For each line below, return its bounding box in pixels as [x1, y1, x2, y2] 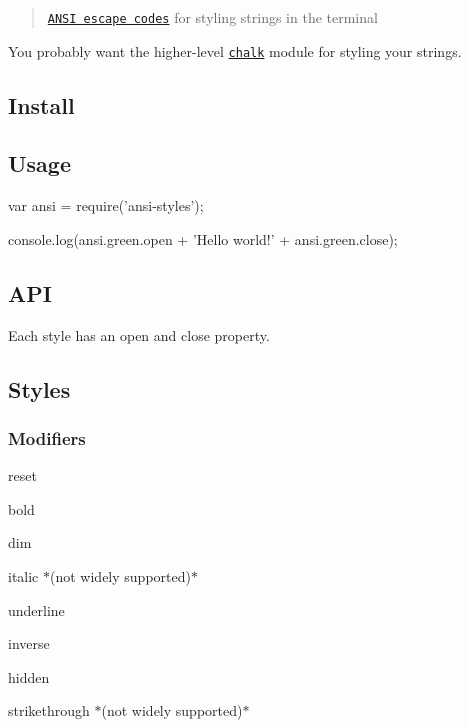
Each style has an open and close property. [8, 324, 270, 345]
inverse [8, 633, 50, 654]
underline [8, 599, 65, 620]
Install [8, 89, 75, 120]
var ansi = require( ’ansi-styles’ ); [8, 195, 204, 216]
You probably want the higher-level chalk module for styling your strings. [8, 40, 462, 61]
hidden [8, 666, 50, 687]
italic [8, 566, 39, 587]
